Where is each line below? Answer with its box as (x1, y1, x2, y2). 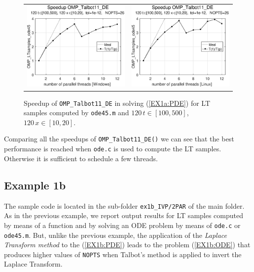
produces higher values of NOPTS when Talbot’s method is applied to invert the (4, 249, 242, 259)
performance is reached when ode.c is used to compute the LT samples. (4, 143, 221, 154)
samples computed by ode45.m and (24, 107, 129, 118)
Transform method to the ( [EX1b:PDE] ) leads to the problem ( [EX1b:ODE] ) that (4, 239, 251, 250)
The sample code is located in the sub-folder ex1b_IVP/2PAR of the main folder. (4, 200, 245, 211)
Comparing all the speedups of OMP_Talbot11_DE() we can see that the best (4, 134, 234, 144)
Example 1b (4, 177, 66, 192)
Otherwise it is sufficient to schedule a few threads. (4, 153, 158, 163)
